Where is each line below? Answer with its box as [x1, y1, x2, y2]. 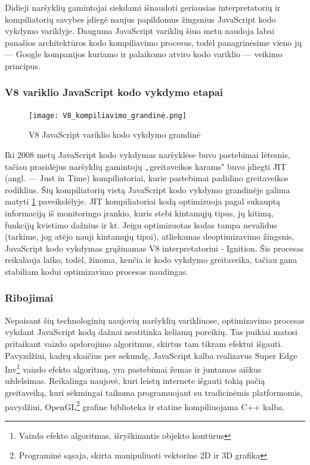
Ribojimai [5, 290, 54, 305]
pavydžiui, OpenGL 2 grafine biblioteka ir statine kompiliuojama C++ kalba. [5, 398, 285, 413]
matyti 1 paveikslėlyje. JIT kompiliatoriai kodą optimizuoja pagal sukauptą [5, 195, 281, 207]
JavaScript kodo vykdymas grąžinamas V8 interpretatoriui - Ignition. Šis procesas [5, 241, 304, 254]
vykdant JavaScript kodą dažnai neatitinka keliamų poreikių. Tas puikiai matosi [5, 325, 297, 338]
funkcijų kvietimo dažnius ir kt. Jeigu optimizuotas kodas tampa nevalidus [5, 218, 277, 231]
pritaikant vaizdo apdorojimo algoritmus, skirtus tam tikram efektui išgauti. [5, 337, 283, 349]
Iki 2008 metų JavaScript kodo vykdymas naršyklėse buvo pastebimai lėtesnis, [5, 148, 290, 161]
